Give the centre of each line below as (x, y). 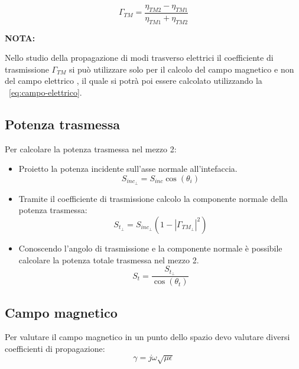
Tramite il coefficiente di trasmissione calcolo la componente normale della (153, 198)
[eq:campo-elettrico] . (45, 92)
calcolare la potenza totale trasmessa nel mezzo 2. (109, 259)
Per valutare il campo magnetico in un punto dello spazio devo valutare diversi (147, 337)
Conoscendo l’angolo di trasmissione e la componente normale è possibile (150, 248)
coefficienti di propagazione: (55, 348)
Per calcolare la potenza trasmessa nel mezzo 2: (91, 148)
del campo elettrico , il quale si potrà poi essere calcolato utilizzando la (134, 81)
